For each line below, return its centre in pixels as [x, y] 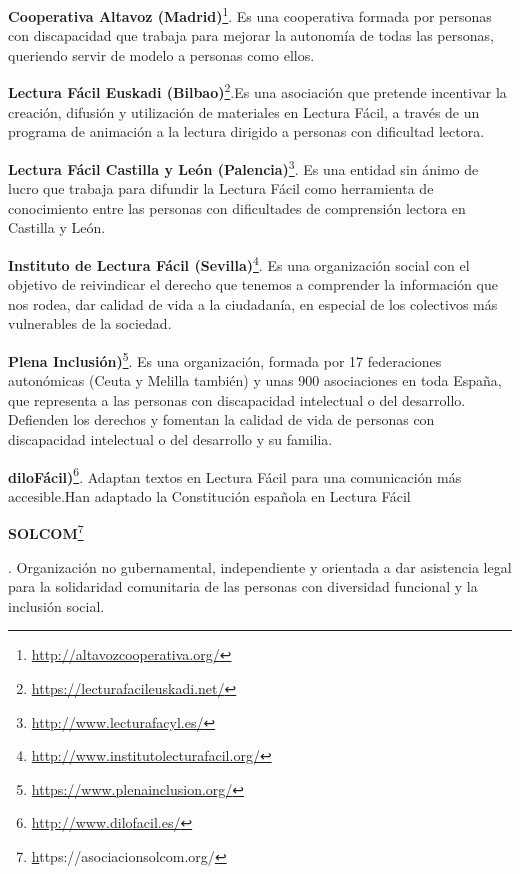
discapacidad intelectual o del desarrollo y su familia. [170, 438]
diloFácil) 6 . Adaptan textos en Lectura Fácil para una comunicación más [235, 475]
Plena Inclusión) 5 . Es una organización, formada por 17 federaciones [225, 359]
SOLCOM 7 [46, 532]
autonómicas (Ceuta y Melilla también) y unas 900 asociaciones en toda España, [255, 380]
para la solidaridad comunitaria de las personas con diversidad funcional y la [243, 586]
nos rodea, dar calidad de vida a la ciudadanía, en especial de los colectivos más [253, 303]
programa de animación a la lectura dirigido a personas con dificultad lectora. [246, 131]
